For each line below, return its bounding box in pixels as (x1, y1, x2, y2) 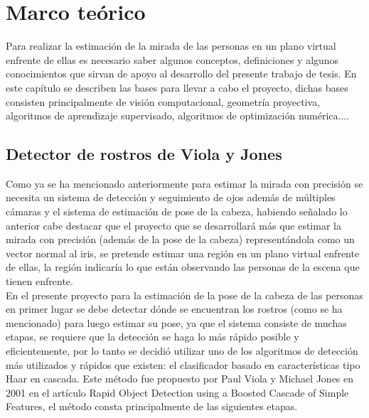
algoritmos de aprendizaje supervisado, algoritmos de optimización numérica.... (6, 108, 350, 123)
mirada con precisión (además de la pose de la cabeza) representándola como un (6, 232, 355, 247)
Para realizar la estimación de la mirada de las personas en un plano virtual (6, 38, 336, 53)
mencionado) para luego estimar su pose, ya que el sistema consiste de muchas (6, 315, 347, 330)
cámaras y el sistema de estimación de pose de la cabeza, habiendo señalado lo (6, 204, 348, 219)
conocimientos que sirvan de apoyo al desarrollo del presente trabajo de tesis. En (6, 66, 357, 81)
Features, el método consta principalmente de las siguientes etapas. (6, 399, 298, 414)
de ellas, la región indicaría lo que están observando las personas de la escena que (6, 259, 360, 274)
